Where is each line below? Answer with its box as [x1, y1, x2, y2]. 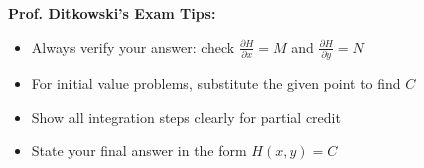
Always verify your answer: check [31, 36, 235, 57]
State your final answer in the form [31, 140, 247, 161]
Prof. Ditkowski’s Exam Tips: [8, 3, 216, 23]
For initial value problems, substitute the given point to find [31, 72, 401, 93]
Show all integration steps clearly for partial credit [31, 106, 341, 127]
